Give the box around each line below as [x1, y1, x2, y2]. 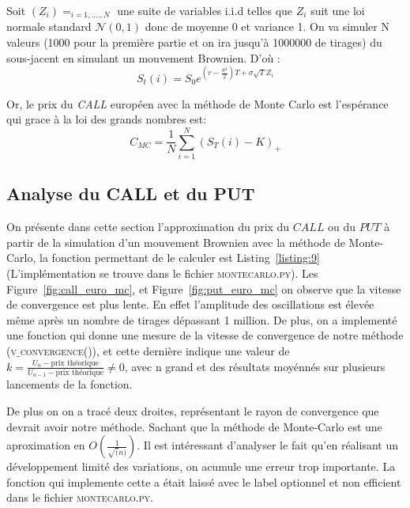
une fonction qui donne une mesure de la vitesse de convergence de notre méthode [6, 327, 404, 343]
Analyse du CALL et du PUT [6, 181, 255, 206]
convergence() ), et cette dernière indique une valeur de [20, 343, 290, 358]
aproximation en [6, 437, 85, 453]
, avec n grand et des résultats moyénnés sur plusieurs [124, 358, 386, 374]
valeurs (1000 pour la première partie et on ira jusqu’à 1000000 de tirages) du [6, 34, 382, 51]
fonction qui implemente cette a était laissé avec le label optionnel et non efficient [6, 473, 401, 490]
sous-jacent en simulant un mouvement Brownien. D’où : [6, 49, 280, 66]
